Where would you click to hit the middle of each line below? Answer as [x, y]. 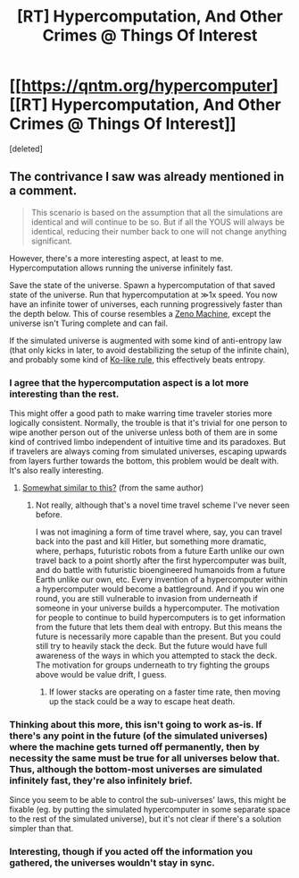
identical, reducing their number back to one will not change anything [159, 231]
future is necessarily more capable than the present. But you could [158, 636]
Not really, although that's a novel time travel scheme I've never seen [162, 505]
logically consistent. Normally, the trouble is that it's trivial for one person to [148, 423]
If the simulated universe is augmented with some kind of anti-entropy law [146, 340]
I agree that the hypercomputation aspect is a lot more [129, 382]
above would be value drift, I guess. [101, 675]
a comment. [43, 191]
